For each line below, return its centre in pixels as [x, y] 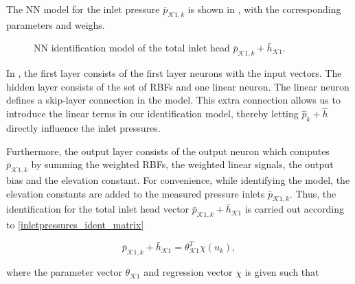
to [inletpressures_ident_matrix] [75, 225]
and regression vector [188, 272]
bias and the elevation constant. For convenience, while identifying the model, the [178, 179]
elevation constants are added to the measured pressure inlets [136, 193]
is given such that [282, 272]
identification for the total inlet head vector [98, 209]
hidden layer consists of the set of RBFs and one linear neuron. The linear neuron [178, 86]
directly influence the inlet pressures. [83, 127]
